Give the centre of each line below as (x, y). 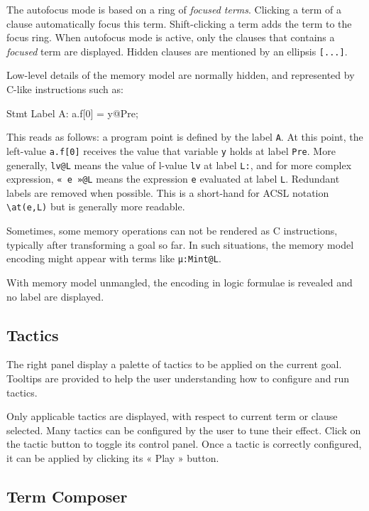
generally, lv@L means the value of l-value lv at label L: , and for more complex (179, 165)
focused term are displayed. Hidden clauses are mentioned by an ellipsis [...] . (177, 51)
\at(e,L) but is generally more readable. (96, 206)
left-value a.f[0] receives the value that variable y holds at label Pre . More (171, 150)
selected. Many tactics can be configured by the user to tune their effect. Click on (184, 430)
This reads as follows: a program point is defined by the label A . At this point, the (185, 137)
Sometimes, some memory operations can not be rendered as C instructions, (172, 231)
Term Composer (67, 496)
